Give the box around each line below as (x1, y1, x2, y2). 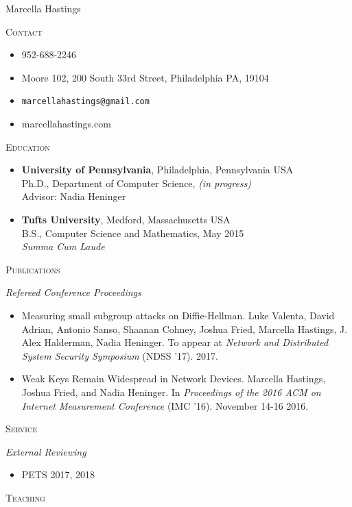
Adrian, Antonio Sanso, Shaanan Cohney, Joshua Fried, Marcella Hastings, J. (21, 321, 348, 336)
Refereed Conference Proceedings (5, 285, 141, 299)
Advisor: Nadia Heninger (21, 189, 126, 203)
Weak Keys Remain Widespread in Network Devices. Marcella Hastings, (21, 371, 326, 386)
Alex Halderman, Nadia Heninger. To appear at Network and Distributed (21, 335, 329, 349)
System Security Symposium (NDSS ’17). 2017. (21, 348, 219, 362)
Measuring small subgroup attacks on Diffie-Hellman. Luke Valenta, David (21, 308, 335, 322)
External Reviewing (5, 444, 86, 458)
